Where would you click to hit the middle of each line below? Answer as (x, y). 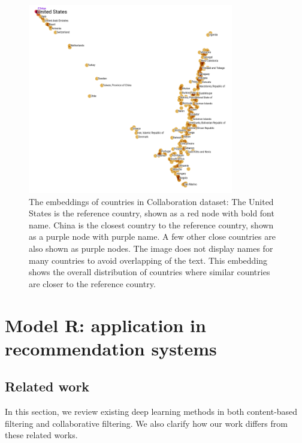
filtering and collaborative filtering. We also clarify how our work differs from (146, 423)
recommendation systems (111, 348)
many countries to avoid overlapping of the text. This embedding (148, 260)
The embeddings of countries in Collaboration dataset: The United (151, 201)
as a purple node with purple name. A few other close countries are (152, 236)
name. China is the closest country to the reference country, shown (151, 224)
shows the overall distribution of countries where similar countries (150, 272)
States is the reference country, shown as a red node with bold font (152, 213)
